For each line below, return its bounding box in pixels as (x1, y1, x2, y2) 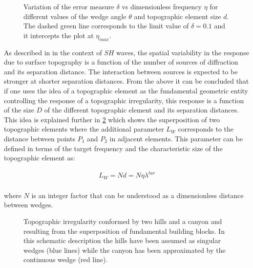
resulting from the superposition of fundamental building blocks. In (23, 225, 225, 236)
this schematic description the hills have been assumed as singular (23, 235, 221, 246)
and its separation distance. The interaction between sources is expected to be (4, 66, 238, 76)
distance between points (4, 133, 75, 143)
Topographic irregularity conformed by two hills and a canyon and (23, 216, 222, 226)
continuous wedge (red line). (23, 254, 108, 265)
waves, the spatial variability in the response (116, 47, 249, 57)
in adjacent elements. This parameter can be (109, 133, 243, 143)
